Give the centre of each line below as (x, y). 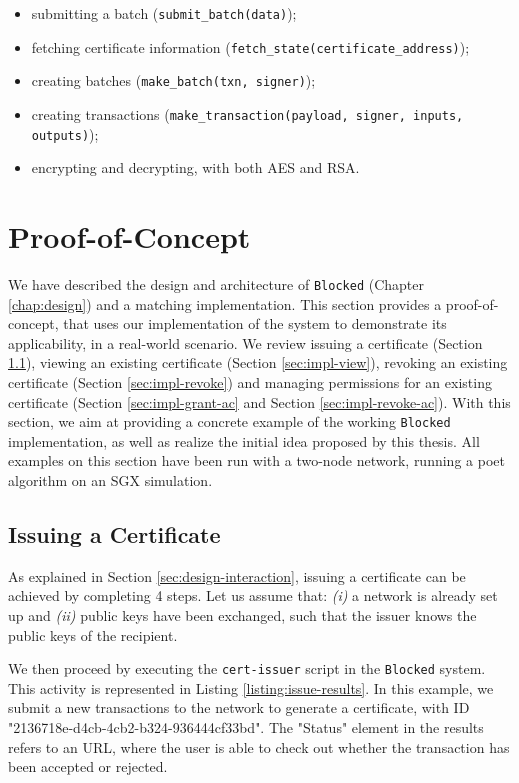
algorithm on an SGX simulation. (110, 480)
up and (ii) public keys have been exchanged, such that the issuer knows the (242, 615)
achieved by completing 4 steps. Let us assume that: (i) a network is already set (253, 595)
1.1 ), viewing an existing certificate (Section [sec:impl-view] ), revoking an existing (258, 362)
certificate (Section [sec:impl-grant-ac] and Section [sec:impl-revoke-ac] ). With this (259, 401)
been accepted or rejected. (88, 766)
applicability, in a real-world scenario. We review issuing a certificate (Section (245, 342)
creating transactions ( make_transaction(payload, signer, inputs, (247, 113)
